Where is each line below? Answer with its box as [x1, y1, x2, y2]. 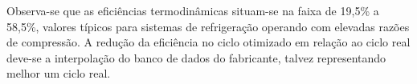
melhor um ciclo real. [6, 65, 111, 82]
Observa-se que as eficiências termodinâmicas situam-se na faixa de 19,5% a [6, 2, 379, 18]
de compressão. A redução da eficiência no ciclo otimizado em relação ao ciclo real [6, 34, 411, 50]
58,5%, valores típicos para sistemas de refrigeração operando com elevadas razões [6, 18, 410, 34]
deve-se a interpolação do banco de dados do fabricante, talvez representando [6, 49, 386, 66]
